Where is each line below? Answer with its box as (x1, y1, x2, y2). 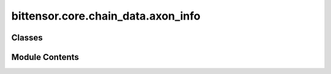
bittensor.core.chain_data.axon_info (11, 9, 200, 23)
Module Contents (11, 52, 79, 62)
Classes (11, 32, 43, 43)
